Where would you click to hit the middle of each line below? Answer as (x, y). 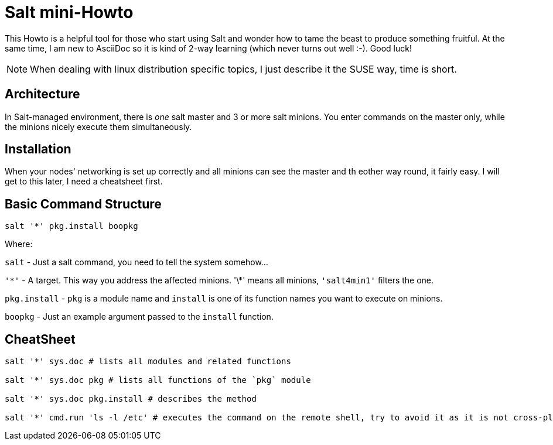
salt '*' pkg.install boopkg (71, 226)
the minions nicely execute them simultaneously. (98, 126)
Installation (38, 149)
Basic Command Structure (83, 204)
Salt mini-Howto (69, 12)
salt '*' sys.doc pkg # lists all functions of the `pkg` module (158, 380)
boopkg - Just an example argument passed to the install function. (139, 317)
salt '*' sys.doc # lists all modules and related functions (148, 362)
